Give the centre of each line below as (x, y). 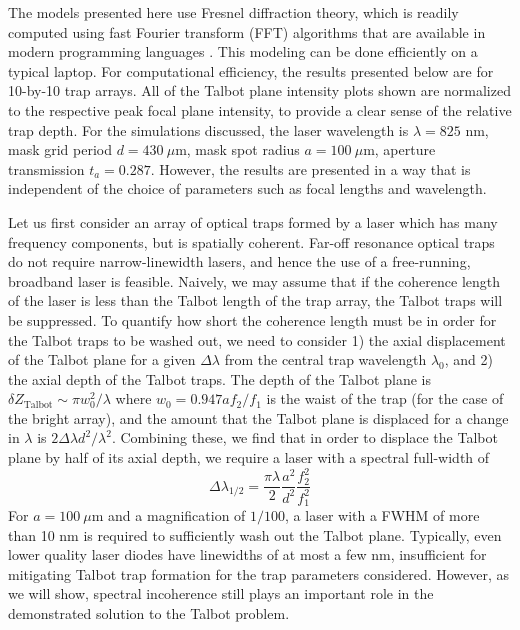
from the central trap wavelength (325, 359)
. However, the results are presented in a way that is (310, 168)
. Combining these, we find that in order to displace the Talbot (304, 437)
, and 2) (468, 359)
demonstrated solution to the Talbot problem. (149, 612)
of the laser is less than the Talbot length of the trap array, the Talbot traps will (255, 300)
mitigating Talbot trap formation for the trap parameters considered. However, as (259, 573)
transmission (46, 168)
